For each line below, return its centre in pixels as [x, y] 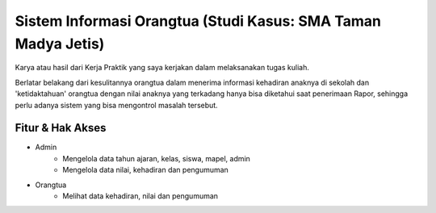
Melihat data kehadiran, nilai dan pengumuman [140, 196]
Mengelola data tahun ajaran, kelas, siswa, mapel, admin [156, 158]
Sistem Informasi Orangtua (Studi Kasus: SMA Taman [198, 21]
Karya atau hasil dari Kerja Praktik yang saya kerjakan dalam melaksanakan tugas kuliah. [162, 68]
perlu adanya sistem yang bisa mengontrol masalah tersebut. [116, 105]
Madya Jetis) [60, 44]
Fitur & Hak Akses [61, 128]
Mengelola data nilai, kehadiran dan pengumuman [146, 170]
